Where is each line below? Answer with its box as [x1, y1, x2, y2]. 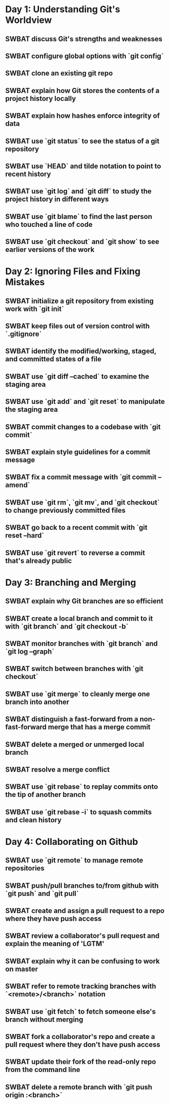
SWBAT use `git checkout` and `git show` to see [5, 238, 159, 246]
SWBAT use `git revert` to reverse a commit [5, 548, 146, 557]
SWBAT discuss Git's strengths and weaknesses [5, 35, 163, 43]
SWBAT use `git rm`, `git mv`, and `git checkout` [5, 498, 160, 507]
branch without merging [5, 1015, 84, 1024]
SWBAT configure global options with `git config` [5, 52, 164, 60]
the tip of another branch [5, 790, 86, 799]
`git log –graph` [5, 647, 55, 656]
